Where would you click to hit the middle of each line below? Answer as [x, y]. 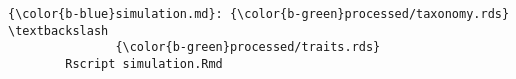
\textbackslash [58, 30]
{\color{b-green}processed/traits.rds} [248, 47]
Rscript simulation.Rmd [144, 63]
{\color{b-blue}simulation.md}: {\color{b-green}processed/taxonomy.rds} [259, 14]
